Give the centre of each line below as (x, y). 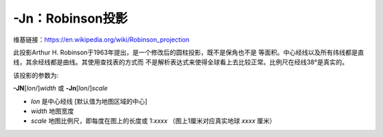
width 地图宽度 (52, 111)
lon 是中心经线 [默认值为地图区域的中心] (89, 101)
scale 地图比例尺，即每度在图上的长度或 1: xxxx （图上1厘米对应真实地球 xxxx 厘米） (153, 121)
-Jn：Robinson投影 (70, 18)
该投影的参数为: (36, 75)
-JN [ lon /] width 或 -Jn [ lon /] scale (60, 88)
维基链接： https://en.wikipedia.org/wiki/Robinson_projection (101, 40)
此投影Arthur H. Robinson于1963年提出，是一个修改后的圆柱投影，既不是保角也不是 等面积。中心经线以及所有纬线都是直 (189, 52)
